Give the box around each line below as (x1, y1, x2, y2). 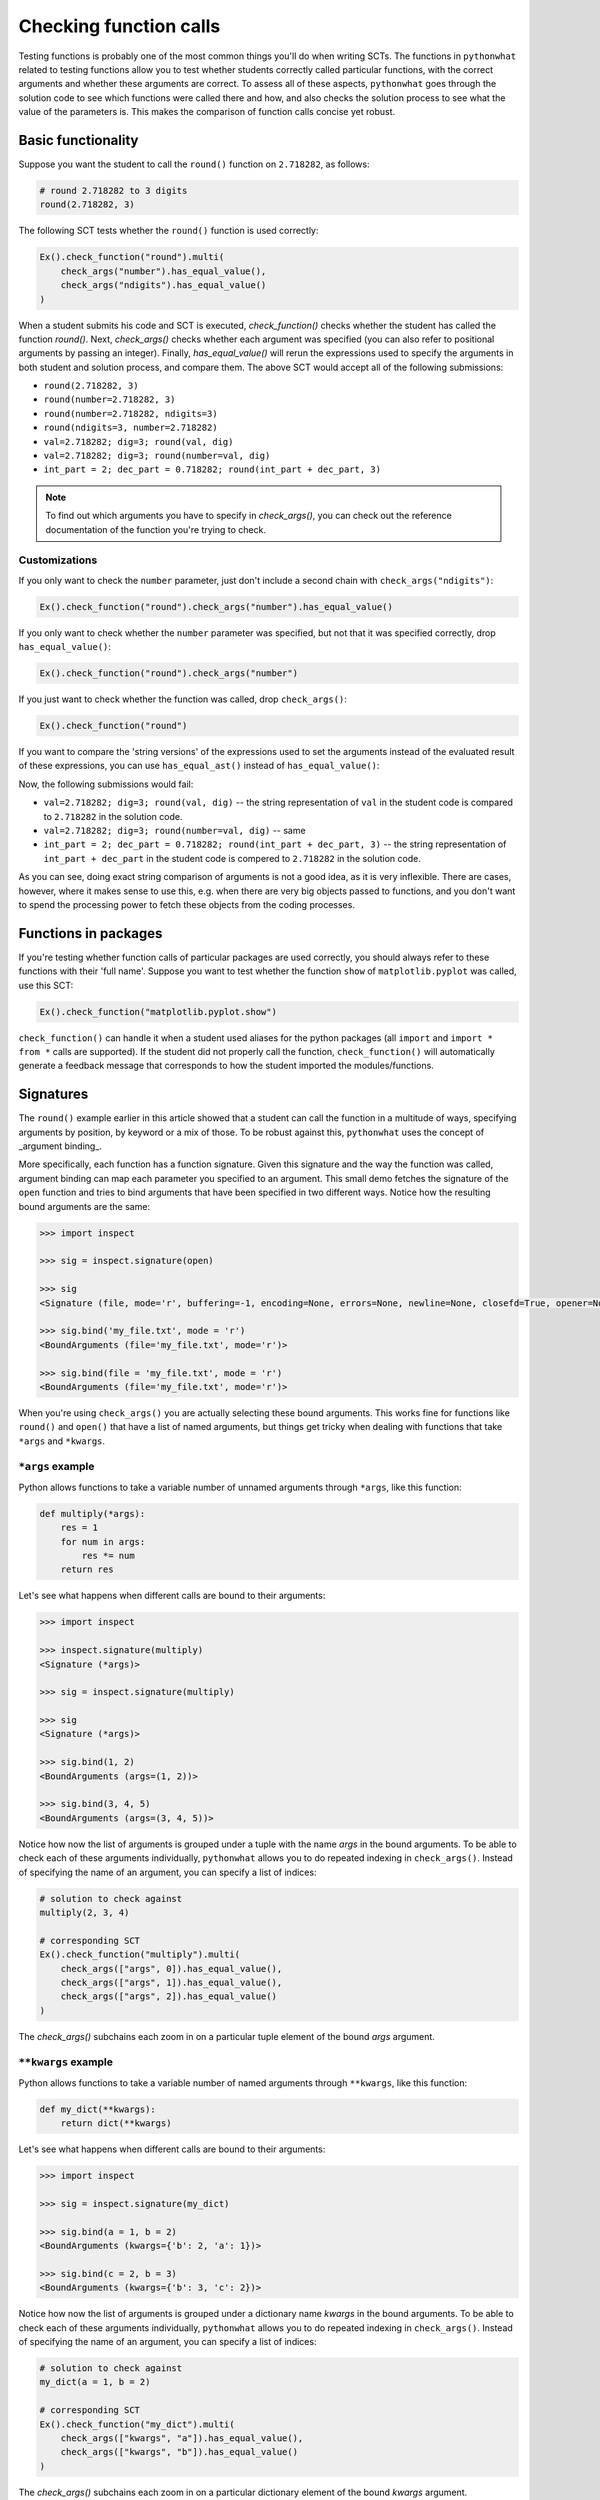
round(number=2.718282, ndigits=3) (43, 408, 219, 419)
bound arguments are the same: (18, 1200, 150, 1212)
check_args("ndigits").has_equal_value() (60, 280, 267, 291)
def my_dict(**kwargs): (39, 2103, 157, 2115)
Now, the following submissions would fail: (18, 778, 194, 790)
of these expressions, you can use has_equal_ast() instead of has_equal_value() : (18, 760, 380, 772)
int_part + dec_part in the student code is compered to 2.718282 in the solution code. (43, 852, 422, 864)
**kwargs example (18, 2055, 114, 2069)
